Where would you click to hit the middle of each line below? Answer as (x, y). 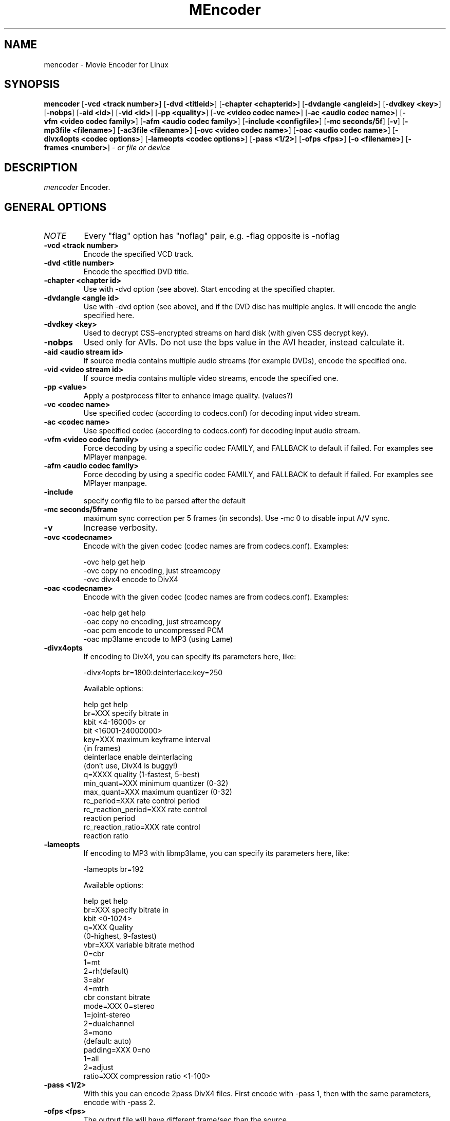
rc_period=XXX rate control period (142, 801)
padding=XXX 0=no (117, 1050)
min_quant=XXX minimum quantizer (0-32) (156, 783)
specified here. (109, 316)
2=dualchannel (109, 1024)
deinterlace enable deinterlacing (138, 757)
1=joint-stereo (107, 1015)
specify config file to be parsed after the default (164, 501)
